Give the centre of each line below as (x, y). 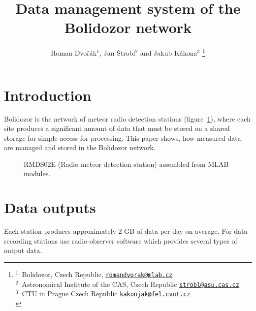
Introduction (48, 95)
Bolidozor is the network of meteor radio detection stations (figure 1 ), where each (127, 118)
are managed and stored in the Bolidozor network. (80, 147)
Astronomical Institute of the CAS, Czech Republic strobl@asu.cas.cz (130, 284)
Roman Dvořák (74, 52)
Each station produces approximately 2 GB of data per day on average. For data (126, 231)
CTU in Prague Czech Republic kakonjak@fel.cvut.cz (106, 294)
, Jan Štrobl (117, 52)
